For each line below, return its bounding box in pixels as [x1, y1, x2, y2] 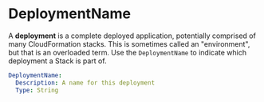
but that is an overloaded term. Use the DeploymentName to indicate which [8, 47, 247, 57]
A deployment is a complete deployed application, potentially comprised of [8, 31, 257, 40]
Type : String [15, 86, 59, 94]
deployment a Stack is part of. [8, 56, 107, 66]
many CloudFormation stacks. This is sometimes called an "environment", [8, 39, 250, 48]
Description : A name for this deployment [15, 78, 156, 87]
